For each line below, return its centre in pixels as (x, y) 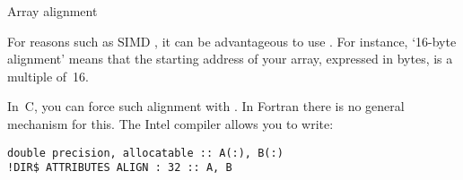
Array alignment (52, 11)
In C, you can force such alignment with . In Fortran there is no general (206, 106)
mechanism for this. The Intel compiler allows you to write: (170, 123)
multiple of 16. (48, 76)
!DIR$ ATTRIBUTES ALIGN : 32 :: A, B (120, 168)
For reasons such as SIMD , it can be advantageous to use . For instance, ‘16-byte (232, 41)
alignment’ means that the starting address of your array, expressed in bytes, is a (230, 59)
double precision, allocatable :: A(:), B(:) (145, 153)
